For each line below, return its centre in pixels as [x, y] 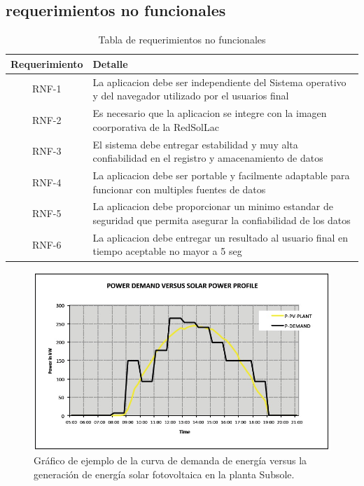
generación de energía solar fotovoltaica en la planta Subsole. [164, 474]
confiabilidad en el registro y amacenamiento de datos [208, 158]
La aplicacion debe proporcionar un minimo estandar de [213, 206]
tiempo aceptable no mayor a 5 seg [167, 251]
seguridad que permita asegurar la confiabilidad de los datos [222, 220]
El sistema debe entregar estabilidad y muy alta [195, 144]
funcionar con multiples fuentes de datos [179, 189]
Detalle [110, 63]
